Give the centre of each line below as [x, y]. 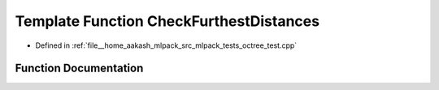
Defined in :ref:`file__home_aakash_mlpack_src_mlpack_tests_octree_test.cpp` [166, 45]
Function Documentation [79, 69]
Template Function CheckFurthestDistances [167, 21]
